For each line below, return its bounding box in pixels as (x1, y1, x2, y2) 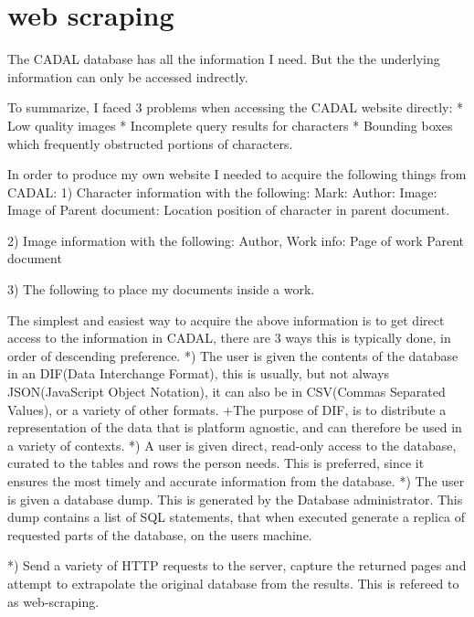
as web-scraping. (7, 591, 100, 611)
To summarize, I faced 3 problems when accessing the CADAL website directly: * (7, 98, 463, 117)
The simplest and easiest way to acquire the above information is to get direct (7, 310, 445, 329)
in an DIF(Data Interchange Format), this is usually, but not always (7, 364, 390, 383)
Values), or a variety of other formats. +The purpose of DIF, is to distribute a (7, 399, 447, 419)
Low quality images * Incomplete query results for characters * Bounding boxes (7, 115, 453, 134)
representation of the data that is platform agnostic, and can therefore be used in (7, 418, 462, 437)
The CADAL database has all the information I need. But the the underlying (7, 49, 440, 69)
